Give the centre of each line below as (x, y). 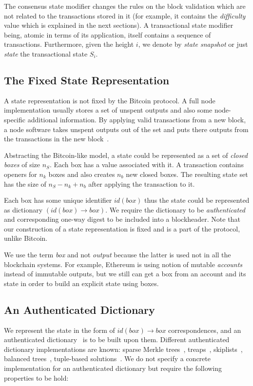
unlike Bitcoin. (26, 238)
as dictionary (23, 209)
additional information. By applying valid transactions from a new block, (137, 119)
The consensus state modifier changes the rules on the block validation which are (125, 6)
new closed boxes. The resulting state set (187, 174)
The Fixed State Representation (87, 80)
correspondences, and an (205, 330)
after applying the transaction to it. (142, 183)
